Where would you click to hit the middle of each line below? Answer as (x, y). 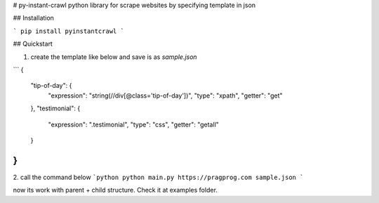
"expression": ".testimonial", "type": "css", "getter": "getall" (133, 124)
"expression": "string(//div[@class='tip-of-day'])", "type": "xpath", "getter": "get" (166, 96)
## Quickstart (33, 44)
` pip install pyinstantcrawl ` (68, 31)
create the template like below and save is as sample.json (114, 57)
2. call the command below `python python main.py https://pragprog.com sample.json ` (158, 177)
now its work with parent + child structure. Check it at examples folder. (115, 190)
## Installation (33, 18)
